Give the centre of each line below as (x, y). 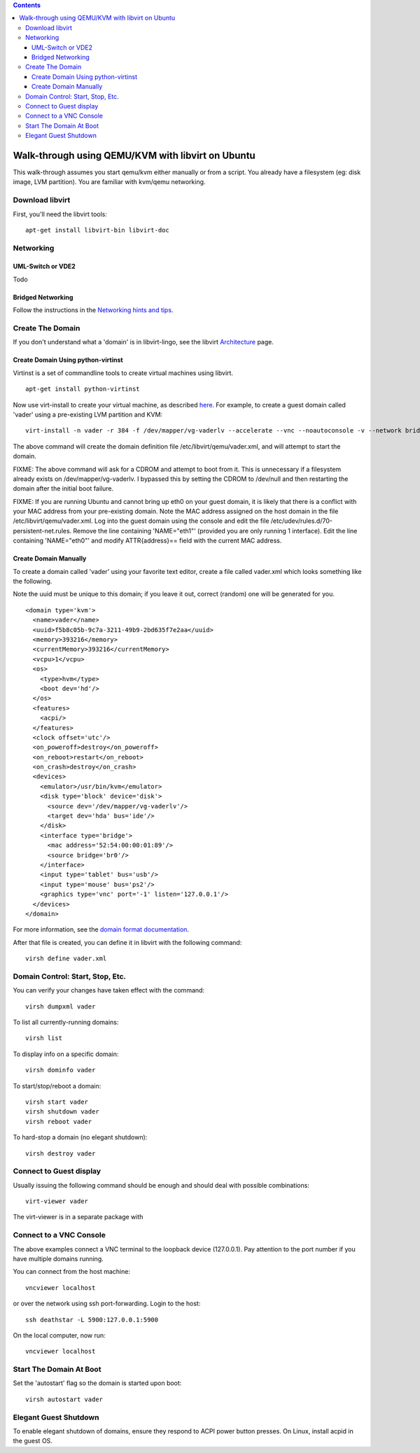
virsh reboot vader (59, 1121)
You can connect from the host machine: (72, 1272)
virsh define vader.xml (66, 959)
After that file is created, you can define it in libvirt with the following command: (127, 942)
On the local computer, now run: (59, 1335)
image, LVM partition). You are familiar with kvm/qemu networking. (109, 182)
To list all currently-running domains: (66, 1023)
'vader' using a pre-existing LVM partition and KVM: (88, 414)
